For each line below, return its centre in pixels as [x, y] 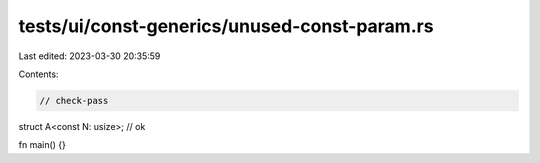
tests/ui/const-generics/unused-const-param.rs [226, 26]
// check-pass [74, 100]
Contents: [38, 74]
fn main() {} [42, 145]
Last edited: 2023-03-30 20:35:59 [89, 56]
